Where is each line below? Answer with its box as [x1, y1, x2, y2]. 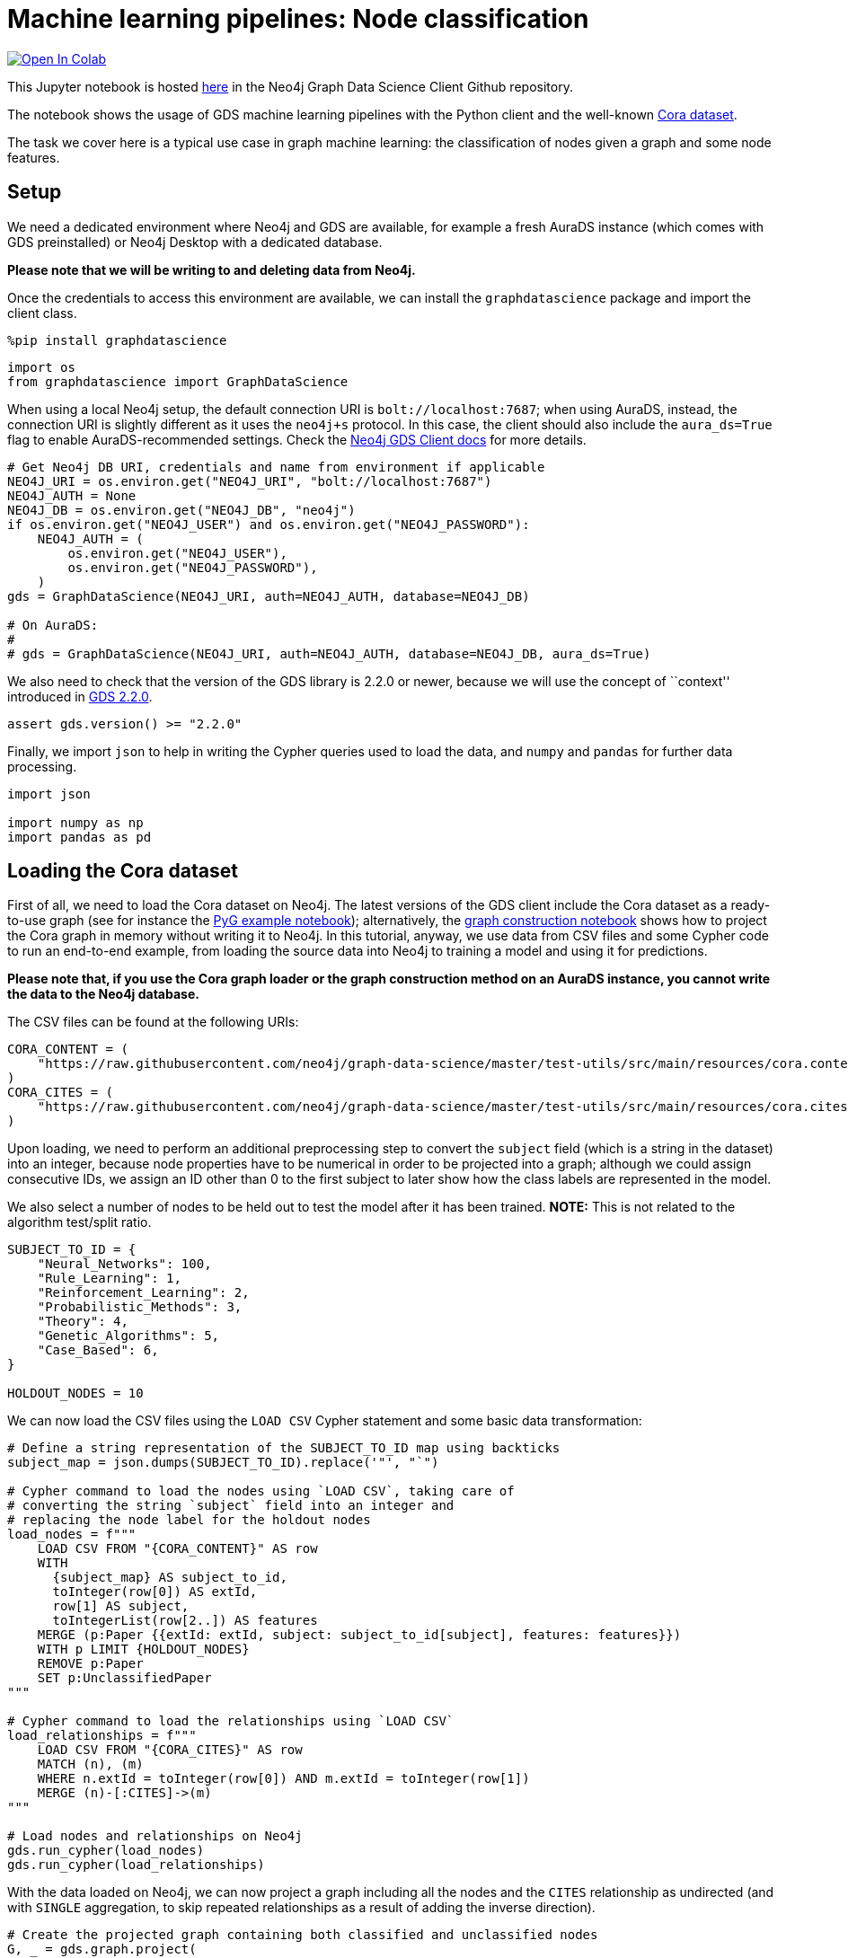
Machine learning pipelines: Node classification [7, 4, 589, 34]
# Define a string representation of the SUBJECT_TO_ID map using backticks [7, 1441, 561, 1456]
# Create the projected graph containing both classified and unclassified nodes [7, 1927, 598, 1943]
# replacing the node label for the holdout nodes [7, 1513, 371, 1528]
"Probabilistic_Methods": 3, [37, 1300, 243, 1315]
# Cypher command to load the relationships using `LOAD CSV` [7, 1714, 455, 1729]
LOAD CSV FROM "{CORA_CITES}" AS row [37, 1742, 303, 1758]
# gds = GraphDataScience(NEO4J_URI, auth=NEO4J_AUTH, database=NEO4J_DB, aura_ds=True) [7, 646, 651, 661]
